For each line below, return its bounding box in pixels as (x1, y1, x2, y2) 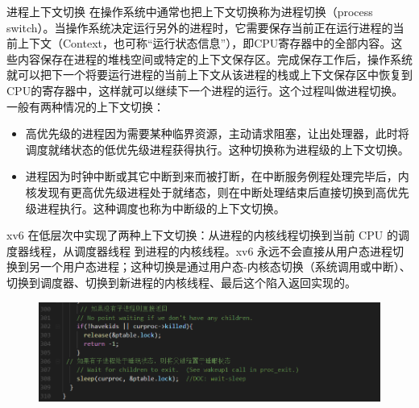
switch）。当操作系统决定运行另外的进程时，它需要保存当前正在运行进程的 (6, 19, 393, 35)
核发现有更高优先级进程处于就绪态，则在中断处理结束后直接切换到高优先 (25, 183, 409, 200)
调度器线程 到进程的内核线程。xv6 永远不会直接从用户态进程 (73, 242, 393, 259)
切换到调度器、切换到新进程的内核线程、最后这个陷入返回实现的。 (6, 273, 356, 290)
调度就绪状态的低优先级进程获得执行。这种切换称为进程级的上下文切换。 (25, 140, 409, 157)
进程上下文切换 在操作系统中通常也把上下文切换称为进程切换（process (6, 3, 373, 19)
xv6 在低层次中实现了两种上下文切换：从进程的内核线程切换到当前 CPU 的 (6, 227, 398, 244)
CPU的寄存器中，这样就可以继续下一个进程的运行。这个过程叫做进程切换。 (6, 81, 404, 98)
